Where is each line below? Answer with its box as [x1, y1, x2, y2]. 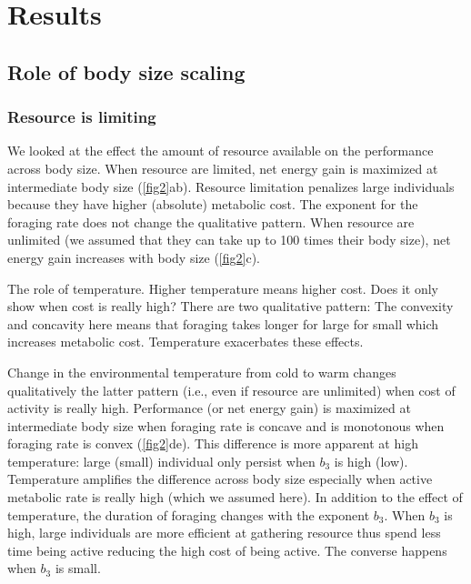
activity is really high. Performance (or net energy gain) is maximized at [7, 398, 411, 418]
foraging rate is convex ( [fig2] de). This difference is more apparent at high [7, 434, 418, 453]
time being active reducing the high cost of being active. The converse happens [7, 540, 447, 559]
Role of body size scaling [7, 57, 246, 86]
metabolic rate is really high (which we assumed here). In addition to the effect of [7, 488, 463, 507]
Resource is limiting [7, 106, 156, 128]
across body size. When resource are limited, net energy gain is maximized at [7, 158, 438, 177]
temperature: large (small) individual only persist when [7, 451, 316, 470]
